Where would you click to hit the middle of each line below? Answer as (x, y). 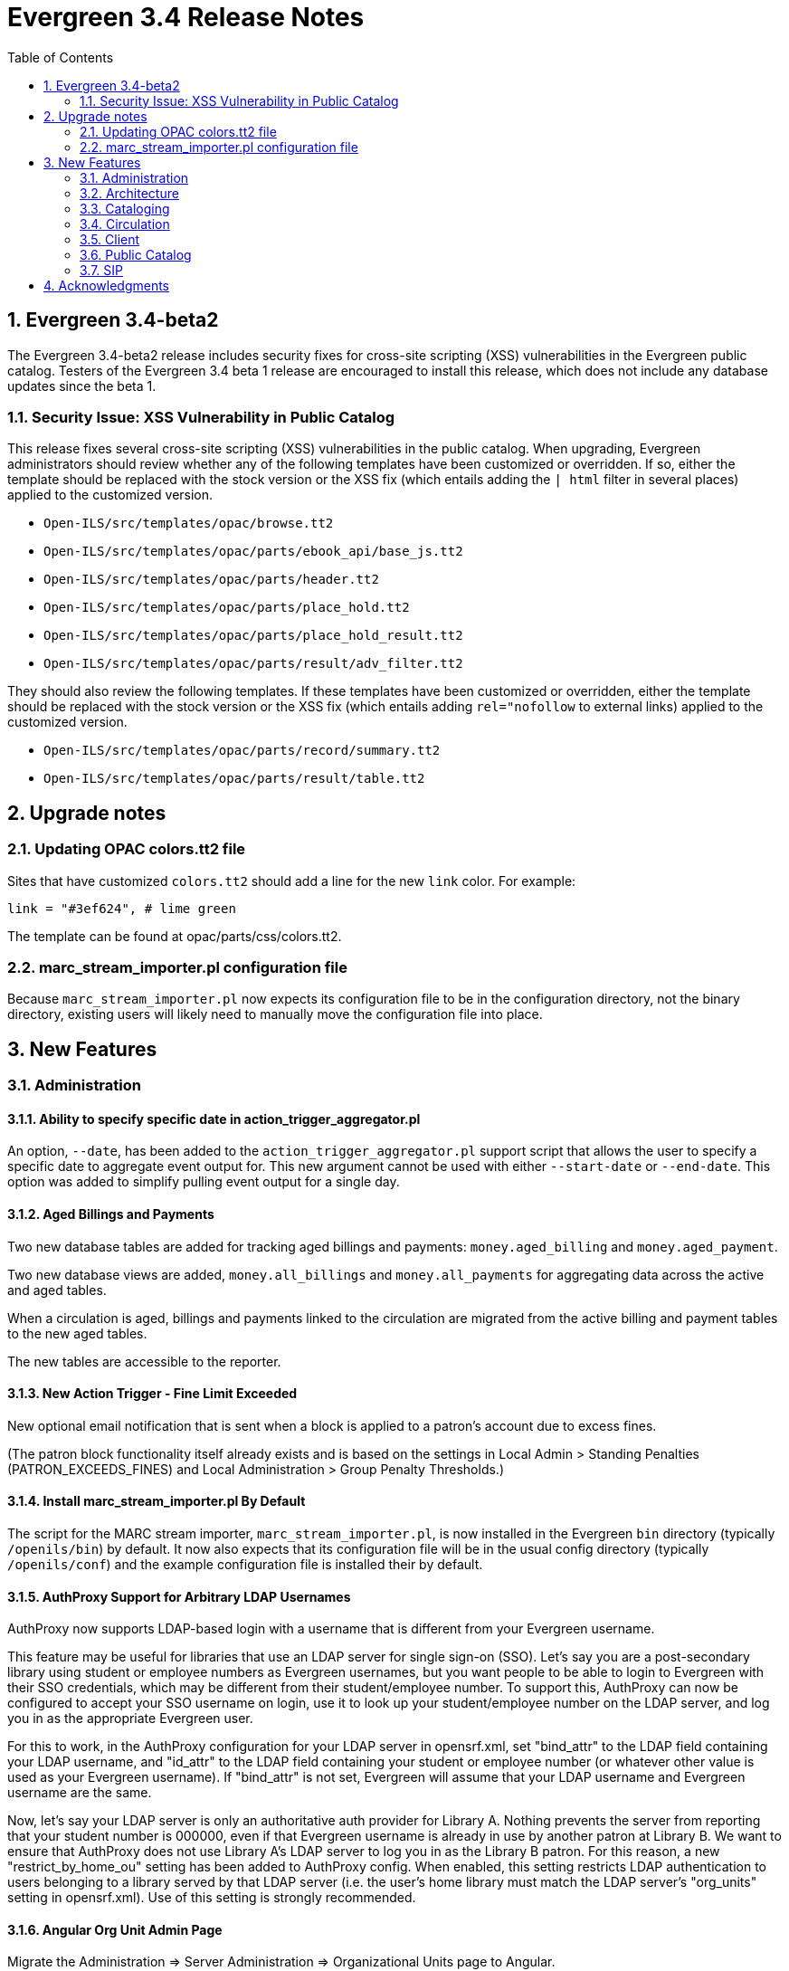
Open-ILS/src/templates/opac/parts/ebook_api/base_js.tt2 (253, 552)
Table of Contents (61, 57)
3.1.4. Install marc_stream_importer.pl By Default (157, 1501)
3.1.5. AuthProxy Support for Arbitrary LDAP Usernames (179, 1596)
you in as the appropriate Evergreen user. (130, 1719)
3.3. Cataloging (125, 208)
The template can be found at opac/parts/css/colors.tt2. (175, 936)
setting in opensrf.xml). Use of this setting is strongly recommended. (212, 1898)
